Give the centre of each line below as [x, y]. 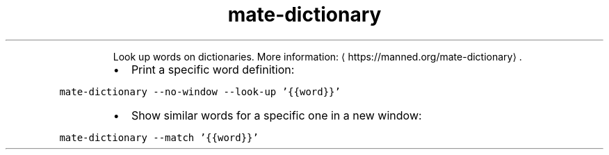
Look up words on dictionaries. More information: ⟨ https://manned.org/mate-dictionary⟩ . [317, 56]
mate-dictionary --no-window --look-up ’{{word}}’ [200, 91]
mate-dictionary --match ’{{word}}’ [159, 137]
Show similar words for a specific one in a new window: [276, 115]
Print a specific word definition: [213, 69]
